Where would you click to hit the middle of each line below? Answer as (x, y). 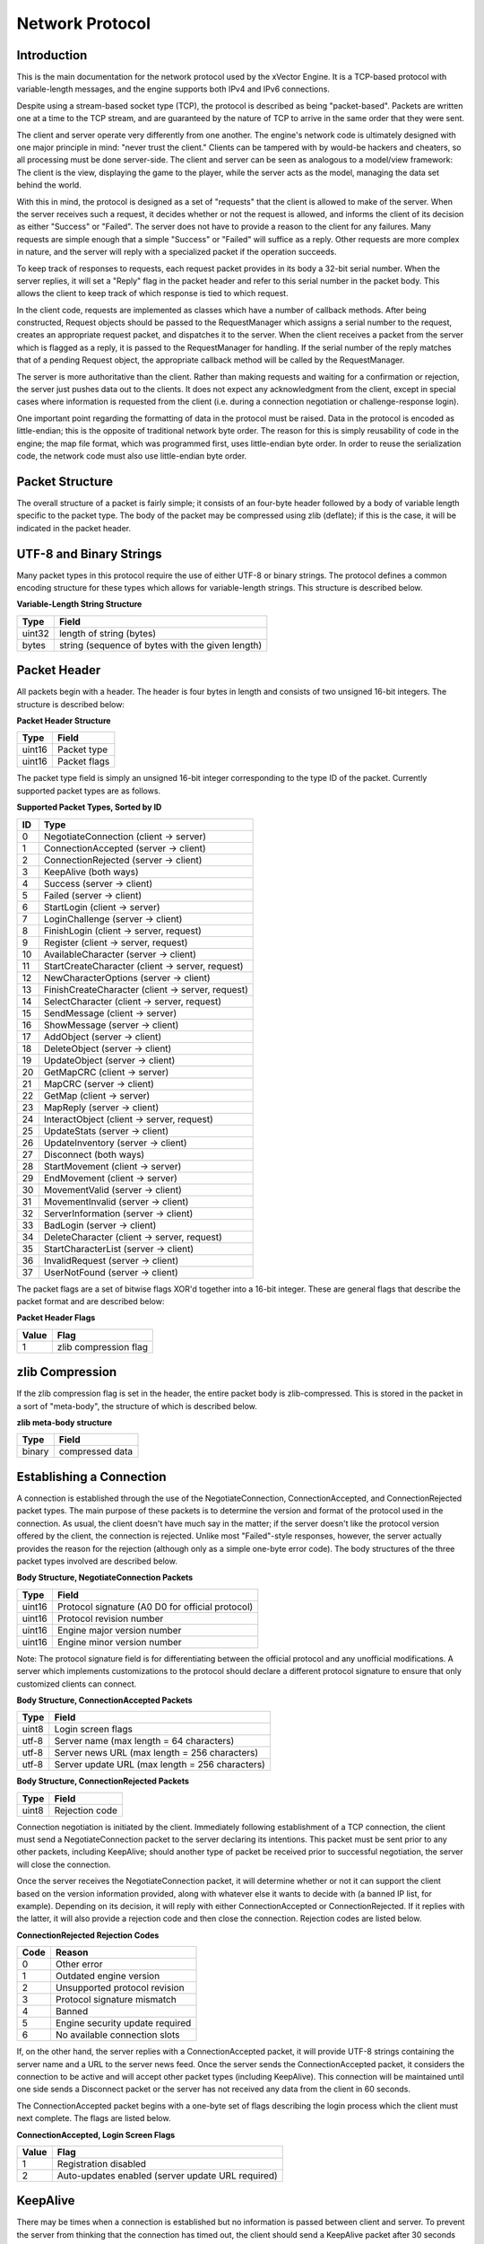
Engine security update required (123, 2023)
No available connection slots (117, 2035)
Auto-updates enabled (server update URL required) (167, 2175)
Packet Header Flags (56, 1318)
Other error (79, 1964)
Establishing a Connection (91, 1477)
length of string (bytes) (108, 633)
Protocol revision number (110, 1618)
